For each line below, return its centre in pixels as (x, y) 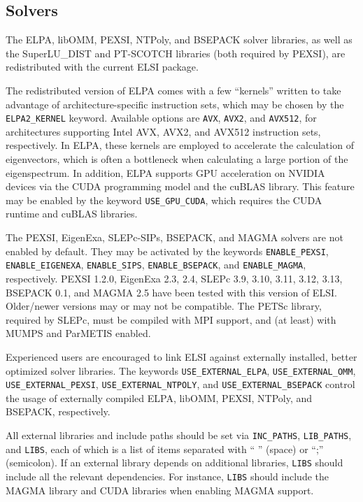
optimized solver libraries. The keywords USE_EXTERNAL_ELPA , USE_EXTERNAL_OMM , (181, 370)
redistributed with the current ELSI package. (102, 67)
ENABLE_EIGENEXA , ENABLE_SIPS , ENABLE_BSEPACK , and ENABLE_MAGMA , (156, 265)
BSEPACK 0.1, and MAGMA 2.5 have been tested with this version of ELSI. (171, 292)
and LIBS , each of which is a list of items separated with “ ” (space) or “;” (165, 449)
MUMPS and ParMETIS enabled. (78, 333)
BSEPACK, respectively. (58, 411)
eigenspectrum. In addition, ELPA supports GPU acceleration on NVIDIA (165, 172)
